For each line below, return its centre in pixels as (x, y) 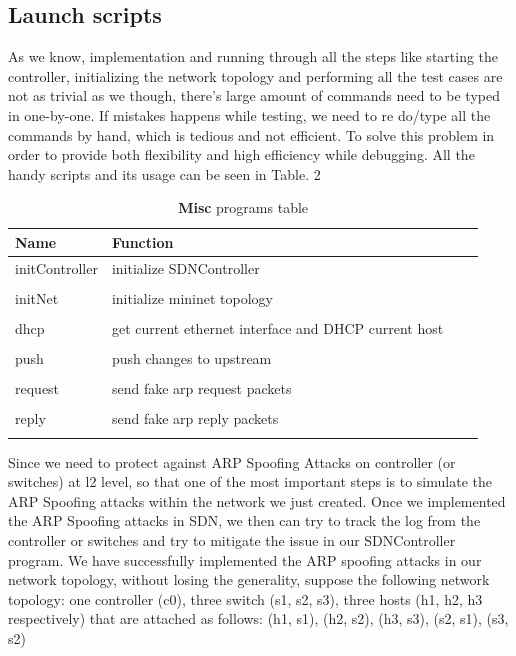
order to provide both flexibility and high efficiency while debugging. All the (241, 154)
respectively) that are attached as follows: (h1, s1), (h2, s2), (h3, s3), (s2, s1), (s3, (258, 618)
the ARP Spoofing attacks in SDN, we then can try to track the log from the (244, 520)
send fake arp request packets (201, 388)
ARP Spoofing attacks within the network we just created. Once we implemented (257, 500)
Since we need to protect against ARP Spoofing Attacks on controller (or (232, 461)
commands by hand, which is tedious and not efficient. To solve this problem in (251, 134)
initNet (37, 297)
